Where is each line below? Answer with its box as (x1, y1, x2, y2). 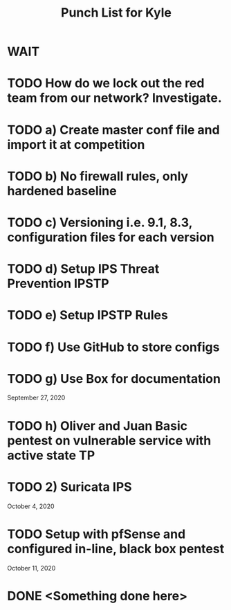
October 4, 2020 (7, 502, 55, 510)
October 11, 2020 (7, 564, 56, 572)
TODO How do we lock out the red (7, 75, 205, 91)
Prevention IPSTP (7, 276, 109, 291)
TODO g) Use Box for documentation (7, 370, 221, 386)
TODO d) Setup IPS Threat (7, 261, 160, 277)
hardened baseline (7, 183, 117, 199)
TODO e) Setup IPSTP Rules (7, 307, 168, 323)
